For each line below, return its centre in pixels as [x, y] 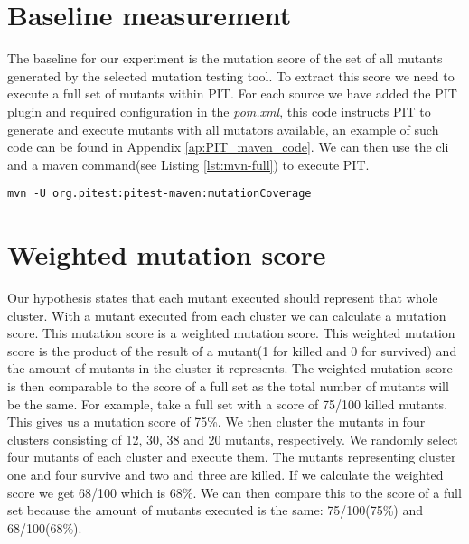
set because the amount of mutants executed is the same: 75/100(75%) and [215, 510]
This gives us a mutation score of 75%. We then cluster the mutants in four [216, 422]
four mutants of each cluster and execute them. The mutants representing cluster [232, 457]
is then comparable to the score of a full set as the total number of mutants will [228, 386]
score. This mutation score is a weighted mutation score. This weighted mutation [231, 333]
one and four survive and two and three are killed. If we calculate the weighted [225, 474]
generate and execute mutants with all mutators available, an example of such [223, 129]
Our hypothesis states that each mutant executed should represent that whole [223, 298]
